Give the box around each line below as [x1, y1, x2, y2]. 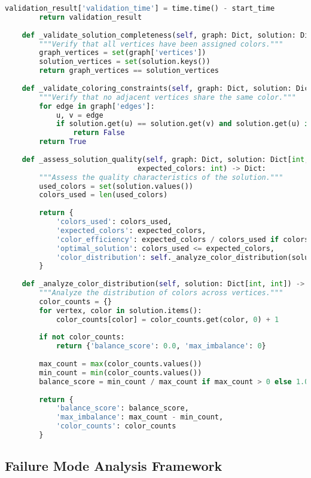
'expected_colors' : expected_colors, [56, 226, 206, 235]
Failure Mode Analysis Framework [5, 456, 222, 475]
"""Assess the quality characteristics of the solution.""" [39, 173, 283, 182]
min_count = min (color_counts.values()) [39, 368, 202, 377]
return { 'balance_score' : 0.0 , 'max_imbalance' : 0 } [56, 342, 266, 351]
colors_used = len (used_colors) [39, 191, 168, 200]
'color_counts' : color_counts [56, 422, 176, 431]
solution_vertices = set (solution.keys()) [39, 57, 211, 66]
